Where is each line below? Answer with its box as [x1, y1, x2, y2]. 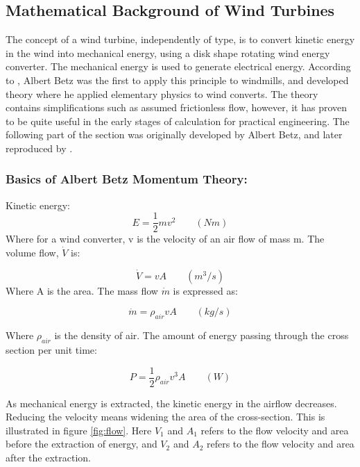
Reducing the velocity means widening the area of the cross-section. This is [6, 409, 325, 424]
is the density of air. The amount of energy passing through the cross [54, 328, 349, 343]
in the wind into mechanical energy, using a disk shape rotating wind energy [6, 45, 330, 60]
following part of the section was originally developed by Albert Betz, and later [6, 127, 343, 142]
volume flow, [6, 245, 59, 260]
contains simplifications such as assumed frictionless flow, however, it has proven [6, 100, 348, 115]
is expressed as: [173, 283, 238, 297]
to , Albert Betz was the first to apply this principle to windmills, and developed [6, 72, 349, 87]
